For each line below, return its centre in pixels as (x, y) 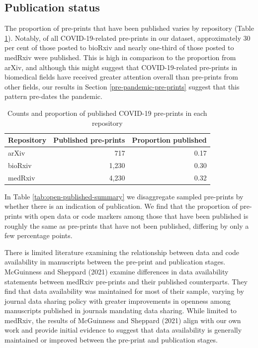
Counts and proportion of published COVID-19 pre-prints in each (107, 113)
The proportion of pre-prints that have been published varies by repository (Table (129, 28)
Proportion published (169, 140)
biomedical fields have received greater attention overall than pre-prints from (121, 77)
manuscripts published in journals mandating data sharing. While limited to (121, 310)
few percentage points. (39, 235)
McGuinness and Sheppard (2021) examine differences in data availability (117, 271)
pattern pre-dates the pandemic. (53, 96)
